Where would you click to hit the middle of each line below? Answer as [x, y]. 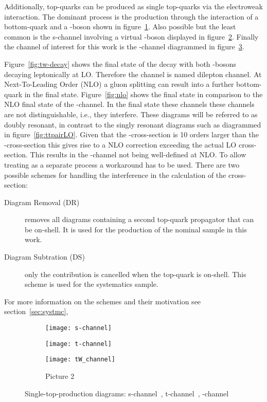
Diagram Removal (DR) [42, 202]
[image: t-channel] [78, 344]
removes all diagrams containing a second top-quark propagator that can [139, 219]
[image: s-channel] [78, 328]
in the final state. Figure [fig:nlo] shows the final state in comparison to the [144, 94]
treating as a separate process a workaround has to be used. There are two [122, 164]
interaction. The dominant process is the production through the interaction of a [131, 16]
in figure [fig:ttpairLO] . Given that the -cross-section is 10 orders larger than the [131, 134]
